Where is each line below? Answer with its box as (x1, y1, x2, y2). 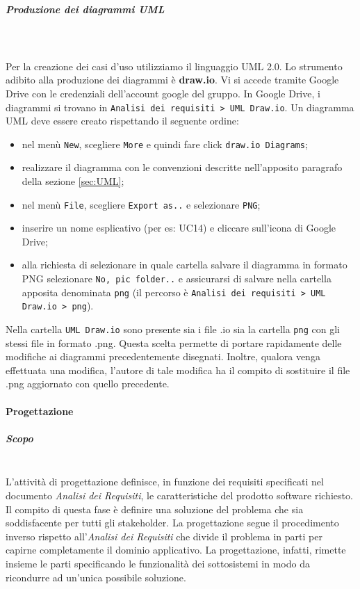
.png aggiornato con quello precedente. (6, 376, 170, 391)
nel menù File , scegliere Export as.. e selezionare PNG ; (22, 197, 261, 211)
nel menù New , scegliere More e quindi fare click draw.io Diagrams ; (22, 136, 308, 151)
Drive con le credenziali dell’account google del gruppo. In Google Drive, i (6, 86, 320, 100)
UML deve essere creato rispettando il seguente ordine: (6, 113, 239, 128)
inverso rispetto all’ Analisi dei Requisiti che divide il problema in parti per (6, 529, 322, 543)
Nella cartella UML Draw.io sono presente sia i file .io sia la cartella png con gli (6, 322, 340, 337)
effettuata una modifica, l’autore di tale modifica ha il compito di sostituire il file (6, 362, 350, 377)
